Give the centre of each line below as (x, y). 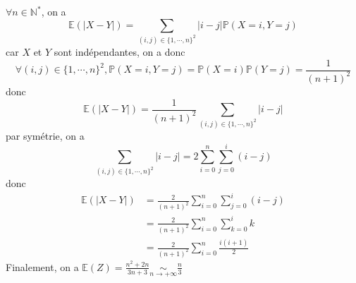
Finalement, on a (42, 266)
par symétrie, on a (45, 135)
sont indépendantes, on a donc (119, 51)
